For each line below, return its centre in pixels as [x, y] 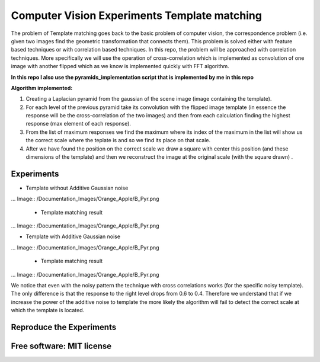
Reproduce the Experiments [64, 327]
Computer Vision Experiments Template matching [136, 15]
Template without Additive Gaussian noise [77, 188]
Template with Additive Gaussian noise [73, 236]
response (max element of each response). [79, 124]
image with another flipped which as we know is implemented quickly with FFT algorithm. [120, 66]
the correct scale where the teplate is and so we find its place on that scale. [118, 140]
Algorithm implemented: [42, 88]
